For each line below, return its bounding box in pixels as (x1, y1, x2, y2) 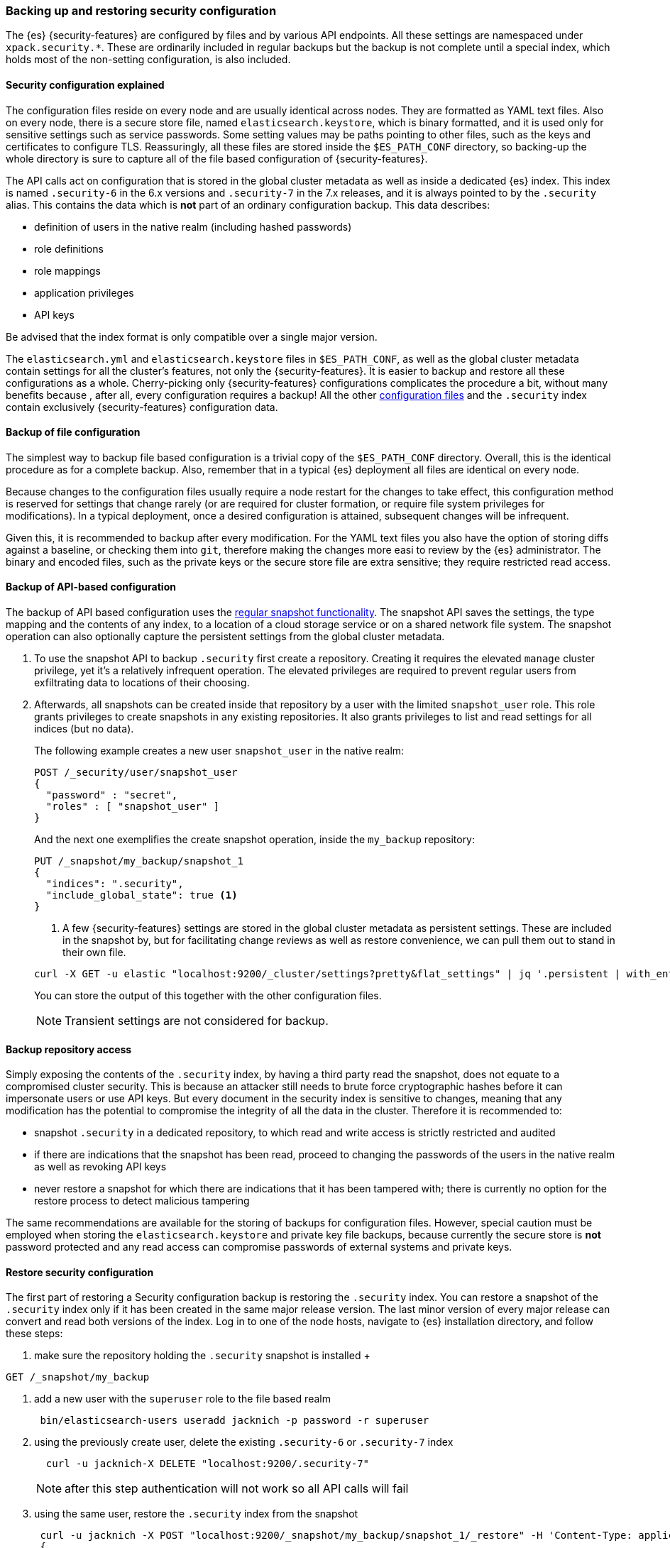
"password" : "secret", (45, 789, 178, 801)
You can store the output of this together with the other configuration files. (34, 989, 382, 1002)
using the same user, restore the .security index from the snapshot (34, 1508, 358, 1520)
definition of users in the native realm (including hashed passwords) (34, 220, 352, 233)
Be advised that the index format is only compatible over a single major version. (6, 330, 378, 343)
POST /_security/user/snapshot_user (34, 767, 238, 779)
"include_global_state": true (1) (45, 889, 238, 901)
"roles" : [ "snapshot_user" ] (45, 801, 220, 813)
